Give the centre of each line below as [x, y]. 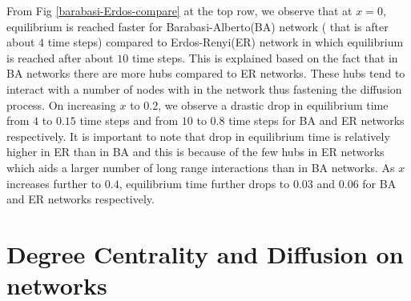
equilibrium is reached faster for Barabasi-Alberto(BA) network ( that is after [197, 26]
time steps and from [129, 120]
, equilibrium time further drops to [204, 183]
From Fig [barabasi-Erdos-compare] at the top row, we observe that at [179, 10]
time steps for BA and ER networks [316, 120]
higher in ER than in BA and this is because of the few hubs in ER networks [195, 152]
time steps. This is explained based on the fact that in [265, 57]
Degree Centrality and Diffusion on [205, 253]
